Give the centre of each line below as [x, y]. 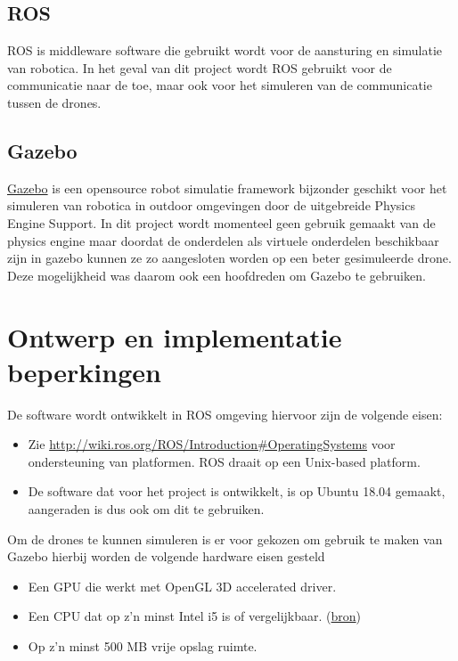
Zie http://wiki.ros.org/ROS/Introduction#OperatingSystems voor [212, 444]
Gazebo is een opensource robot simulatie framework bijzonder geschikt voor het [227, 188]
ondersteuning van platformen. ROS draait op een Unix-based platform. [224, 461]
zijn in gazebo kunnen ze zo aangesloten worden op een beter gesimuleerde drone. [229, 258]
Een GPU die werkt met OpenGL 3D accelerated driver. [182, 586]
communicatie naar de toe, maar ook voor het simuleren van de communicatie [220, 85]
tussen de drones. [54, 102]
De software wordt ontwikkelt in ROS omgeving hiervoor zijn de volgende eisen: [225, 414]
